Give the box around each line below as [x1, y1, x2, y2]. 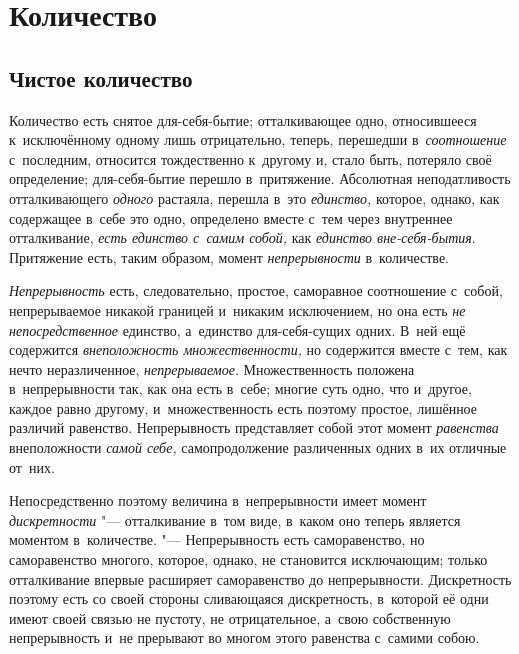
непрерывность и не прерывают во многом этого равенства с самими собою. [9, 627, 480, 648]
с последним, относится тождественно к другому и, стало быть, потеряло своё [9, 148, 492, 169]
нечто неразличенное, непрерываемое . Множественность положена [9, 358, 415, 379]
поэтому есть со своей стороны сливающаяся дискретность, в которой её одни [9, 588, 489, 609]
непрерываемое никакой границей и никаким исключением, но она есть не [9, 299, 466, 320]
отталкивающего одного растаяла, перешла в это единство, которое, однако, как [9, 187, 500, 208]
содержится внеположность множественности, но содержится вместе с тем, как [9, 339, 508, 360]
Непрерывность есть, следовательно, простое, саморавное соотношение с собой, [9, 280, 503, 301]
